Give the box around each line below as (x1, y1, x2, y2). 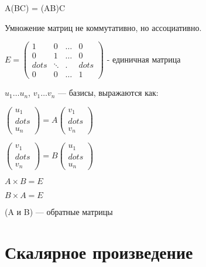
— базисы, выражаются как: (58, 86, 159, 99)
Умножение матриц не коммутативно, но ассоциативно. (5, 21, 202, 33)
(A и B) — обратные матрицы (5, 206, 113, 218)
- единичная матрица (107, 53, 181, 65)
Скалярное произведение (5, 240, 193, 263)
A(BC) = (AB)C (5, 2, 66, 13)
